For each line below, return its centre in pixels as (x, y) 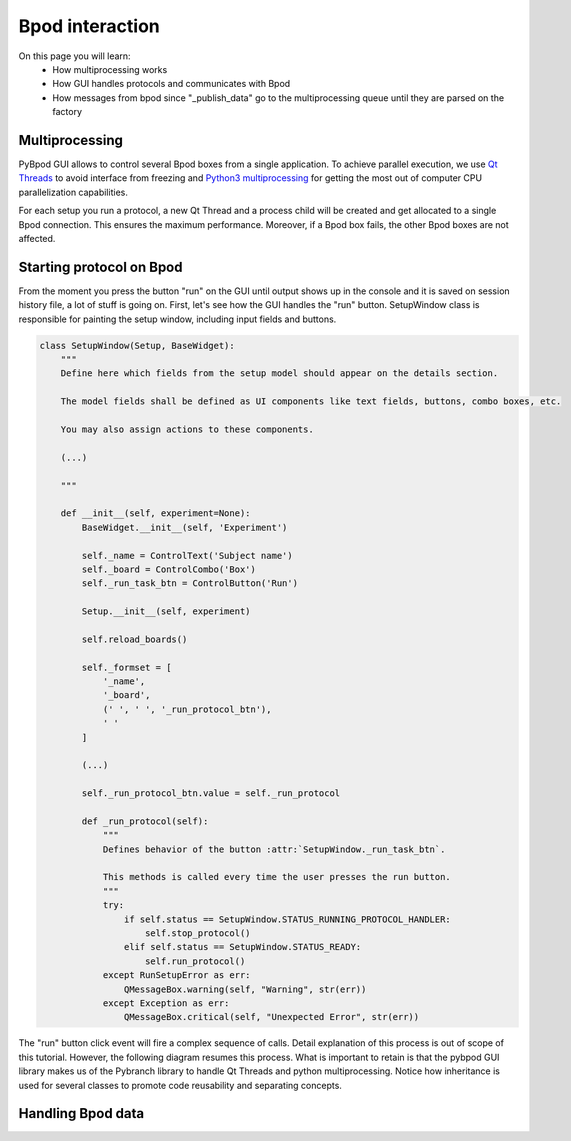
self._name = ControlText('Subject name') (187, 555)
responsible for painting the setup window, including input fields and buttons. (177, 319)
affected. (37, 238)
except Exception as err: (166, 1003)
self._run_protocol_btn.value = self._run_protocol (211, 793)
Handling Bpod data (81, 1113)
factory (67, 112)
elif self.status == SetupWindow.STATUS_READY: (242, 947)
